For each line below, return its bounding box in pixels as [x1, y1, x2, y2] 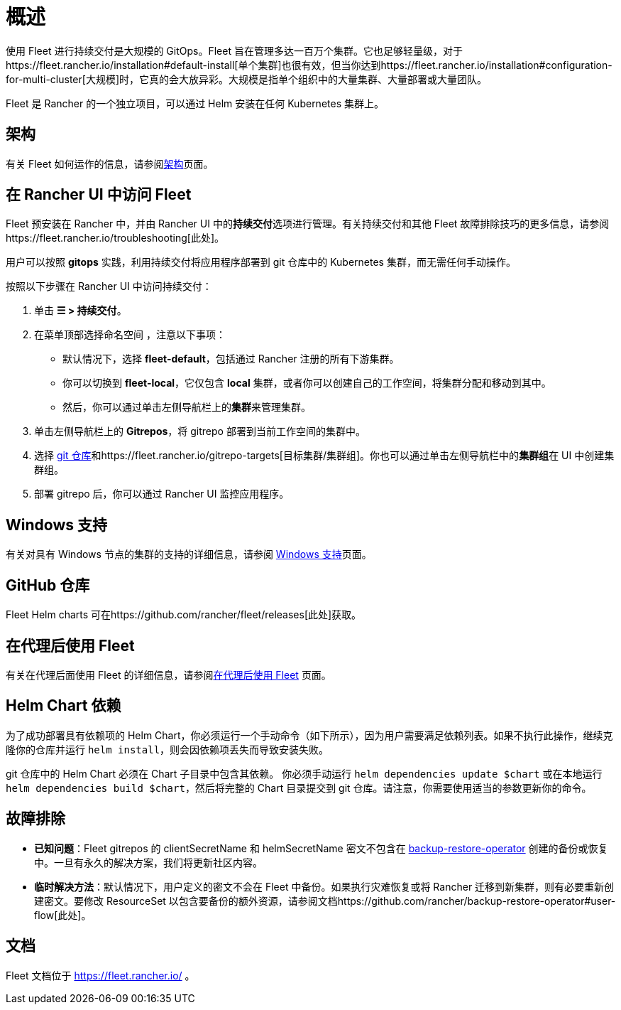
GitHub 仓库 [6, 576, 90, 594]
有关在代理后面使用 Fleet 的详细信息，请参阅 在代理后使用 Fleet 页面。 [6, 668, 331, 681]
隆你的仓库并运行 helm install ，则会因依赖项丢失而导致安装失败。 [6, 743, 329, 756]
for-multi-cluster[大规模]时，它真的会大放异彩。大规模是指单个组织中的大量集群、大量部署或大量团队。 [6, 72, 488, 85]
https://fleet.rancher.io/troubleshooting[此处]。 [6, 232, 225, 245]
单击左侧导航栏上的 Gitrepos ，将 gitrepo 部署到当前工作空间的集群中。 [34, 425, 366, 438]
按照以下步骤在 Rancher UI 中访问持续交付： [6, 280, 212, 293]
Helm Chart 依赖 [6, 697, 121, 715]
